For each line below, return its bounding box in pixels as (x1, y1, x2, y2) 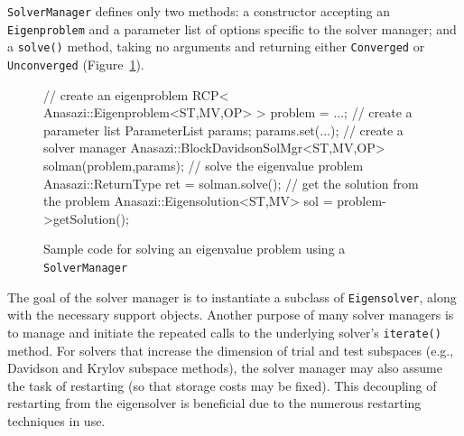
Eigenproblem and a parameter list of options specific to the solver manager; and (7, 19, 457, 38)
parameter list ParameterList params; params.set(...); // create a (43, 120, 404, 139)
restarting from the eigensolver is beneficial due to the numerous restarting (7, 394, 422, 413)
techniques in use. (7, 411, 106, 430)
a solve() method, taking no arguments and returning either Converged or (7, 37, 425, 56)
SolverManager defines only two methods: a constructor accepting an (7, 2, 390, 20)
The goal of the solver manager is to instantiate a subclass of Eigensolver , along (7, 287, 457, 306)
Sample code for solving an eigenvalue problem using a (43, 239, 346, 258)
